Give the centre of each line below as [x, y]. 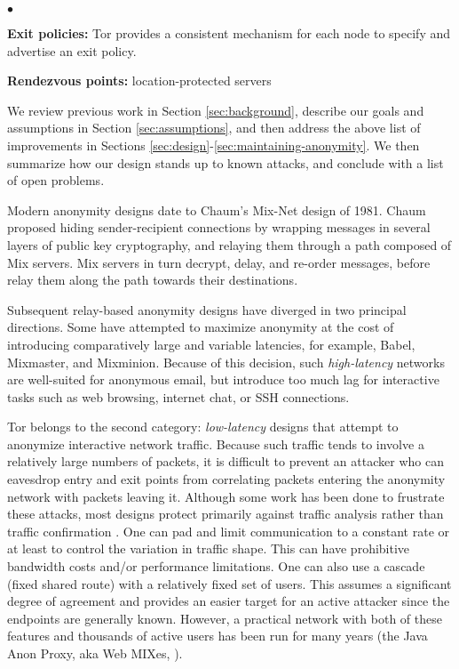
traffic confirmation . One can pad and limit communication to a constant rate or [229, 531]
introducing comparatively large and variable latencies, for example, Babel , [211, 344]
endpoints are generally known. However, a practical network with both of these [225, 618]
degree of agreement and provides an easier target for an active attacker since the [229, 601]
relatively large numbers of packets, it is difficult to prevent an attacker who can [226, 461]
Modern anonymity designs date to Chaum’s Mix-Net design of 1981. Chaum [217, 210]
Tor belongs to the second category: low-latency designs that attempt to [203, 427]
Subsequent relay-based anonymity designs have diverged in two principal [207, 309]
